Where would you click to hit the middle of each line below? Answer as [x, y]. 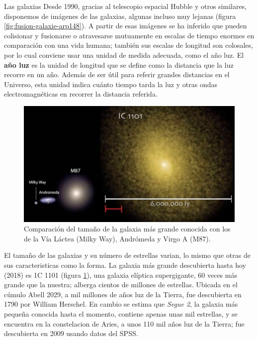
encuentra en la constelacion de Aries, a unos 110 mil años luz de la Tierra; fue [124, 323]
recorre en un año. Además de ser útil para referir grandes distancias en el [117, 74]
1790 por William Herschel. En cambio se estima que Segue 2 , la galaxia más [121, 304]
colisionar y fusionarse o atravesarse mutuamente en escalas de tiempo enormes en [129, 35]
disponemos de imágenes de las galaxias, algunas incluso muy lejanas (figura [120, 16]
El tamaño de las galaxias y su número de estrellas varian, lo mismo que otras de [127, 255]
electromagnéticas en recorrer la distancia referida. [81, 94]
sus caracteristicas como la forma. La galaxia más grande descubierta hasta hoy [125, 265]
